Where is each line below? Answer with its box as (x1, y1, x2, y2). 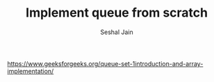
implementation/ (7, 67, 54, 75)
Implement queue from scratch (25, 5, 208, 21)
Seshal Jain (100, 28, 133, 36)
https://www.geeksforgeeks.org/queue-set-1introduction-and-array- (7, 59, 204, 67)
